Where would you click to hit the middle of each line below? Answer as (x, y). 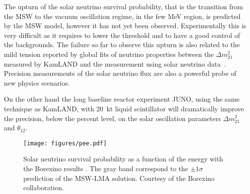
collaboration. (44, 187)
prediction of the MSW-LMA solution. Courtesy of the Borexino (119, 178)
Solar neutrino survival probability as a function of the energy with (123, 159)
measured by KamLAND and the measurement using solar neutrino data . (115, 63)
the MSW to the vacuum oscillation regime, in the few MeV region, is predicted (122, 16)
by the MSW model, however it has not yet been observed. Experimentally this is (125, 26)
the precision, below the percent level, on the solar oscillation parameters (112, 118)
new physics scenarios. (37, 82)
